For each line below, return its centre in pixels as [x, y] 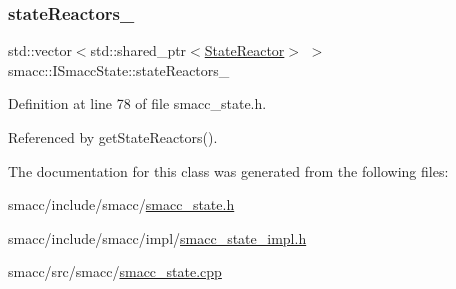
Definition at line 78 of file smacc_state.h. [137, 103]
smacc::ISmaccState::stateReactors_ [119, 69]
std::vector [40, 50]
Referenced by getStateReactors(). [113, 137]
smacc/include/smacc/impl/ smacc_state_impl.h [157, 237]
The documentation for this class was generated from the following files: [228, 170]
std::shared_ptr [138, 50]
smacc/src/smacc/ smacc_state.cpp [115, 271]
